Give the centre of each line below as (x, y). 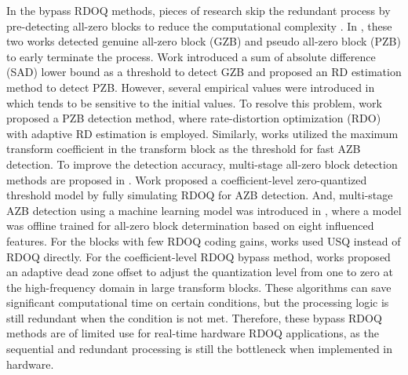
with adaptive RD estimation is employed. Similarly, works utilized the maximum (202, 133)
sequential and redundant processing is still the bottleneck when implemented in (200, 349)
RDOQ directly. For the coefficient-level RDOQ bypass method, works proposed (199, 256)
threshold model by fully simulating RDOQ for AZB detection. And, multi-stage (200, 195)
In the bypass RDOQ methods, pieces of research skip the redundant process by (199, 10)
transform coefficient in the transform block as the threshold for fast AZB (184, 149)
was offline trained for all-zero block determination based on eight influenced (190, 226)
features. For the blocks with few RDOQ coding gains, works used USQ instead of (204, 240)
